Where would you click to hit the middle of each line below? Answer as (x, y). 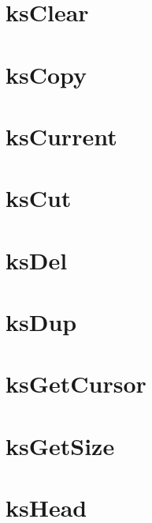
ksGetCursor (76, 384)
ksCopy (46, 74)
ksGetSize (60, 445)
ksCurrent (61, 135)
